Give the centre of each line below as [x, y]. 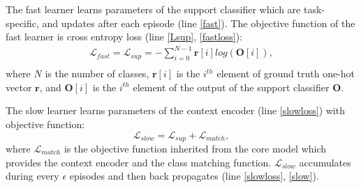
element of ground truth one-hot [286, 73]
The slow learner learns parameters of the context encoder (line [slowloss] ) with [175, 110]
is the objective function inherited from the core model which [195, 148]
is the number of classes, [97, 73]
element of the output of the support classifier [231, 87]
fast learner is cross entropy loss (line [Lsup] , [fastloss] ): [124, 37]
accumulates [325, 162]
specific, [22, 23]
